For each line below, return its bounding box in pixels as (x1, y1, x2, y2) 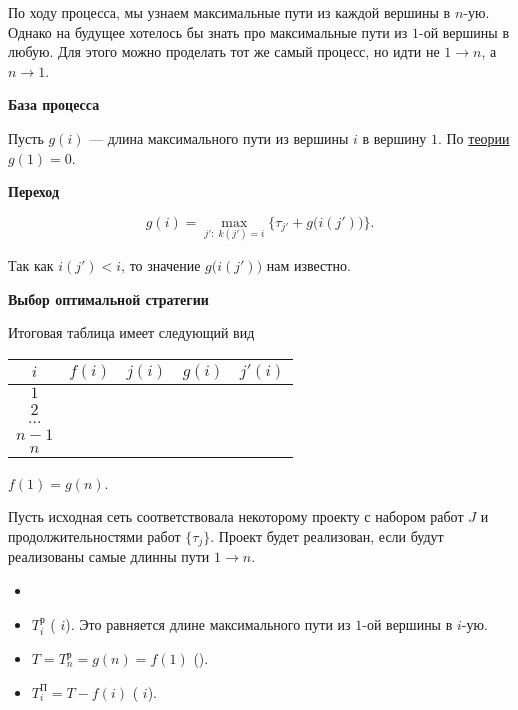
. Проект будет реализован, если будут (210, 525, 444, 546)
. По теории (437, 127, 510, 148)
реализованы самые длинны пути (8, 546, 210, 567)
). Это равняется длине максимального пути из (65, 613, 351, 634)
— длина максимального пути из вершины (89, 127, 349, 148)
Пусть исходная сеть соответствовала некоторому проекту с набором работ (8, 506, 464, 527)
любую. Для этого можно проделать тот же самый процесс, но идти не (8, 41, 440, 62)
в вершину (362, 127, 427, 148)
